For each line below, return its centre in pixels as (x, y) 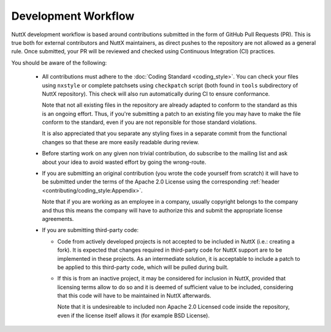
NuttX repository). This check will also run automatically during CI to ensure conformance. (156, 94)
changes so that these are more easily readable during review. (120, 142)
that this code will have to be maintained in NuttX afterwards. (134, 296)
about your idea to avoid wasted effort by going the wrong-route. (124, 162)
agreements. (58, 218)
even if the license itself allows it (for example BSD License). (134, 315)
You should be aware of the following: (59, 63)
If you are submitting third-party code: (90, 230)
